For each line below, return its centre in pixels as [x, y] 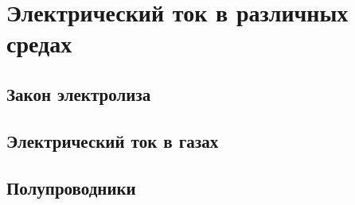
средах [39, 43]
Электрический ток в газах [113, 140]
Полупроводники [71, 187]
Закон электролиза [79, 93]
